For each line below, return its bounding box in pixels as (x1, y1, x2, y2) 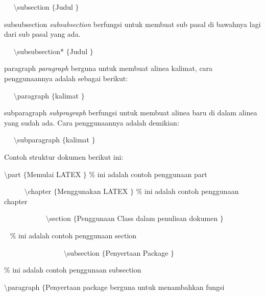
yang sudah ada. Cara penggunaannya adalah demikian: (4, 117, 179, 128)
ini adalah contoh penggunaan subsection (12, 264, 141, 275)
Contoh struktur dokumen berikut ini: (4, 151, 124, 162)
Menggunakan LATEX (57, 186, 128, 196)
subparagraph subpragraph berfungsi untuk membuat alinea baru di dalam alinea (4, 107, 257, 118)
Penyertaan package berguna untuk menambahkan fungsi (45, 281, 225, 292)
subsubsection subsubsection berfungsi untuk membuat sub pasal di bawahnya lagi (4, 18, 261, 29)
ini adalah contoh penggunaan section (18, 230, 137, 240)
